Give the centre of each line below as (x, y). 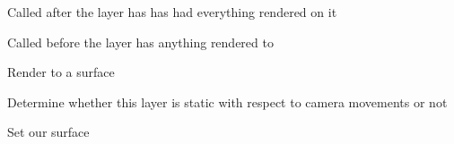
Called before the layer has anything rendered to (140, 42)
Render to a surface (61, 72)
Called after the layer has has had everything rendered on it (172, 12)
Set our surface (48, 132)
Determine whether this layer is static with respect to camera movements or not (227, 102)
